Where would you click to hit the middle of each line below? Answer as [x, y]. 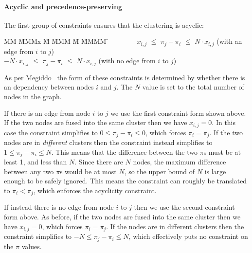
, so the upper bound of [160, 171]
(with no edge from [127, 61]
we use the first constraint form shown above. [178, 113]
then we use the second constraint [184, 207]
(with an [229, 41]
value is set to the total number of [193, 87]
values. [32, 246]
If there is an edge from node [47, 113]
